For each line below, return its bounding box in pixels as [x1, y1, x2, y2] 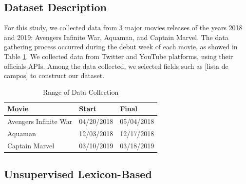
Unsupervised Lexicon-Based [4, 166, 152, 182]
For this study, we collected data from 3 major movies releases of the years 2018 [4, 22, 243, 33]
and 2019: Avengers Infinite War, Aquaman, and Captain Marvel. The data [4, 32, 228, 42]
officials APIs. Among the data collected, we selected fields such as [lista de [4, 61, 228, 71]
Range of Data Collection [43, 86, 119, 97]
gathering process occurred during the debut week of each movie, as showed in [4, 41, 238, 52]
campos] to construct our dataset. [4, 70, 105, 81]
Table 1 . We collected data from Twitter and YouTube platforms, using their [4, 51, 233, 61]
